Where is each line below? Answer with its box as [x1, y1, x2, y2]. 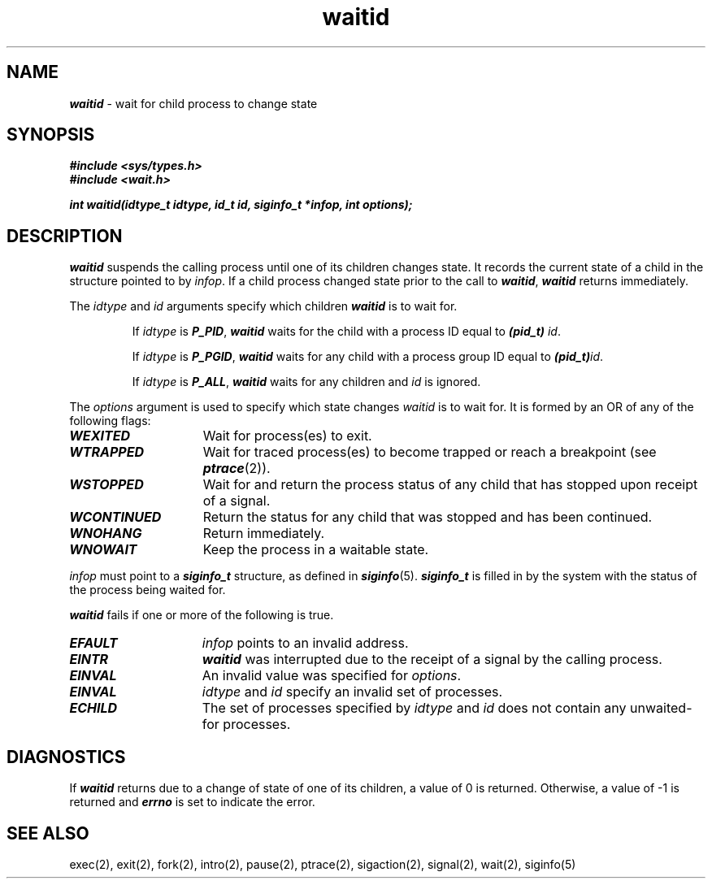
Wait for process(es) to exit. [202, 427, 372, 445]
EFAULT [69, 635, 118, 652]
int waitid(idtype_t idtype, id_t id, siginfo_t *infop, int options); [69, 197, 413, 212]
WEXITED [69, 427, 130, 445]
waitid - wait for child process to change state [69, 96, 318, 111]
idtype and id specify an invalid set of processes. [202, 683, 503, 701]
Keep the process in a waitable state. [202, 541, 429, 558]
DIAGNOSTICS [7, 746, 126, 767]
